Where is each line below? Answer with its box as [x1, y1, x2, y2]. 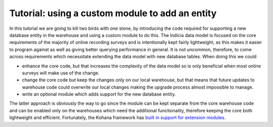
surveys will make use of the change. [22, 70, 100, 76]
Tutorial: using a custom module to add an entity [9, 8, 217, 19]
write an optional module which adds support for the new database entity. [22, 91, 176, 97]
